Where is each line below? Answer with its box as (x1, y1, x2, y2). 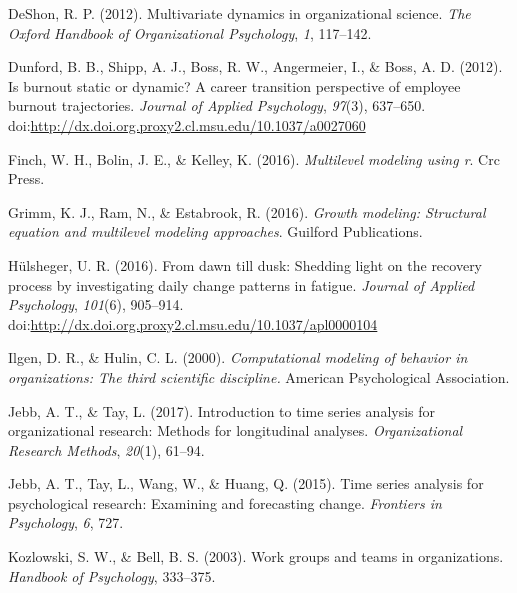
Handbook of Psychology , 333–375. (8, 565, 216, 586)
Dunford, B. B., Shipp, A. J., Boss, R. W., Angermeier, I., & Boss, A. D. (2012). (8, 56, 503, 77)
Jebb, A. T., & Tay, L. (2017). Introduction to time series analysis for (8, 400, 436, 421)
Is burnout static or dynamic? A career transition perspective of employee (8, 75, 461, 96)
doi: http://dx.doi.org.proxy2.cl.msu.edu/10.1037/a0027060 (8, 114, 366, 135)
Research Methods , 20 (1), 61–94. (8, 439, 205, 460)
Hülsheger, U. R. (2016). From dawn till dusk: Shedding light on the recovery (8, 254, 483, 275)
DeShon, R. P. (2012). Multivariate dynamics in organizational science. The (8, 3, 471, 23)
